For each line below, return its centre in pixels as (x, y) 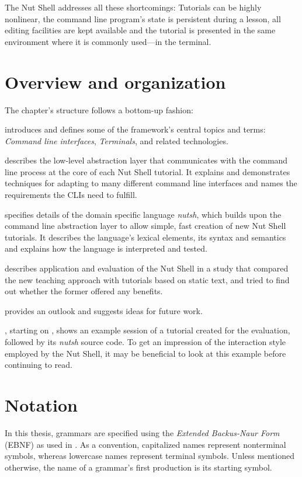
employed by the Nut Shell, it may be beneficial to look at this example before (145, 353)
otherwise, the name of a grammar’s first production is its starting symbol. (138, 467)
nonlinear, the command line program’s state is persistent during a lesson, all (143, 18)
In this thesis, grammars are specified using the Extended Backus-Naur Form (142, 432)
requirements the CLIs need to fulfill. (71, 195)
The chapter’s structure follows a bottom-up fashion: (99, 109)
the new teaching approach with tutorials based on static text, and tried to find (147, 279)
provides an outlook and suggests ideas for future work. (104, 310)
